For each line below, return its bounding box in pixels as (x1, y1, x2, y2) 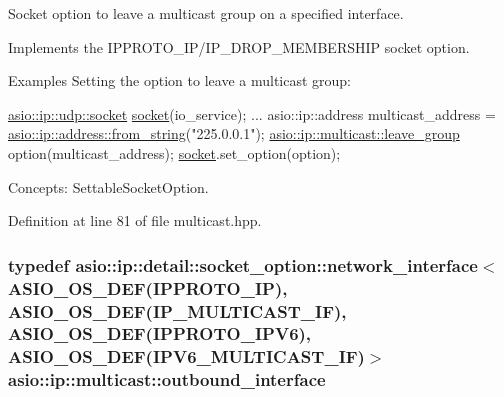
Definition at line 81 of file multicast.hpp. (8, 210, 262, 231)
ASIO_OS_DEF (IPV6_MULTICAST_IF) (8, 344, 365, 369)
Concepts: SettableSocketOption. (8, 176, 209, 197)
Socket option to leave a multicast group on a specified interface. (8, 3, 404, 23)
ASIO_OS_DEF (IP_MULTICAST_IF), (8, 298, 347, 323)
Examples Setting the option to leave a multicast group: (8, 70, 352, 91)
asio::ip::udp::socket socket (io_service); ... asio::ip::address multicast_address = (8, 103, 496, 124)
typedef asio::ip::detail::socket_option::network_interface (8, 252, 478, 277)
